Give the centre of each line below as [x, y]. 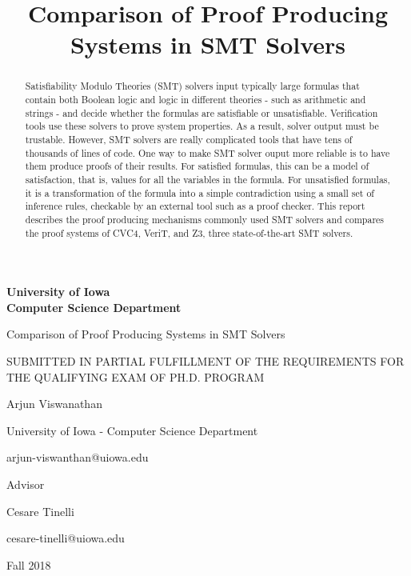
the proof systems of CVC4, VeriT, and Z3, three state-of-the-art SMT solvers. [189, 232]
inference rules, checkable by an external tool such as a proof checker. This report [195, 206]
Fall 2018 [29, 564]
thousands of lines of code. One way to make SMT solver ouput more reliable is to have [207, 152]
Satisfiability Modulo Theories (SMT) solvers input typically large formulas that [192, 86]
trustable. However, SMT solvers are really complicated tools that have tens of [189, 139]
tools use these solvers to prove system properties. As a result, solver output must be [202, 126]
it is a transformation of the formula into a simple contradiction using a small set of [200, 192]
